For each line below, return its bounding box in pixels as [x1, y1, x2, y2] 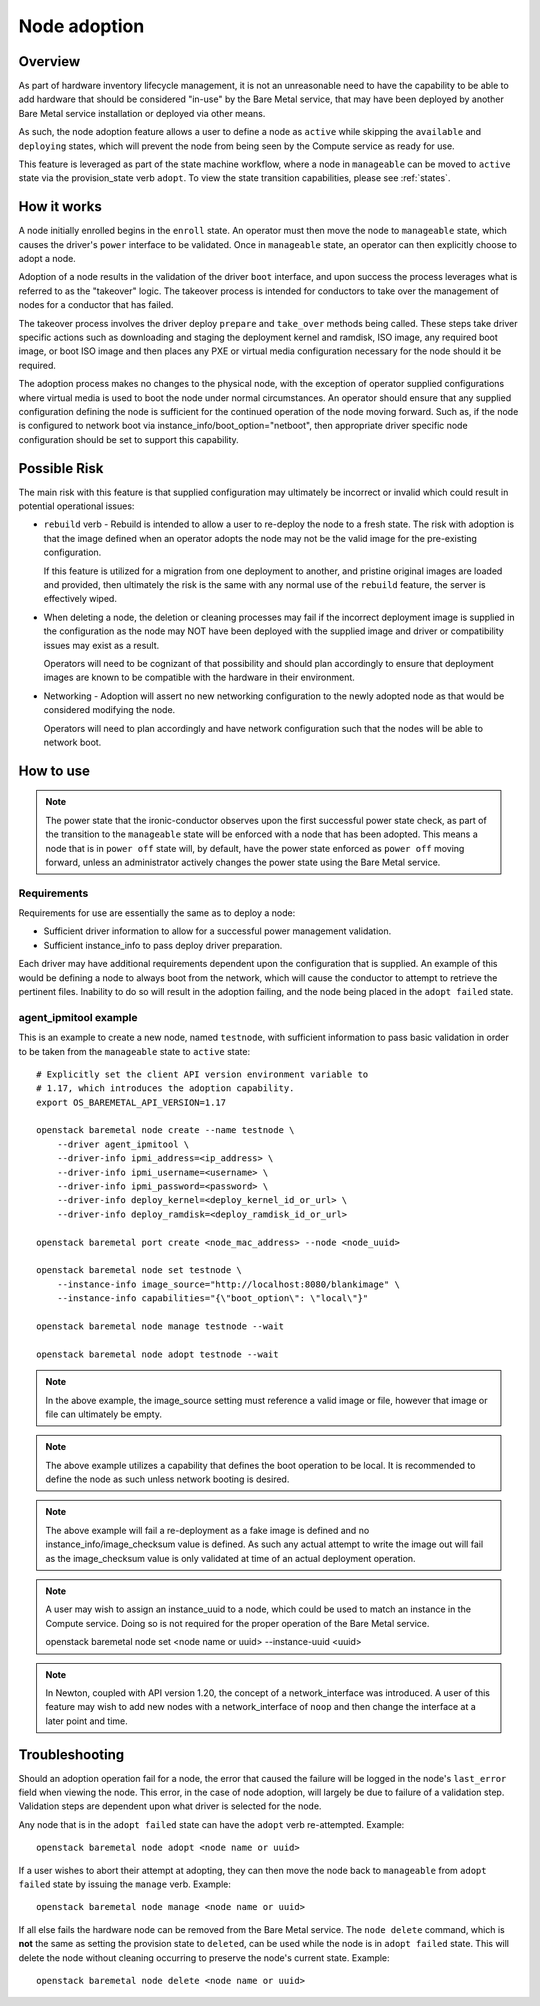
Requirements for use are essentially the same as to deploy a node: [18, 907, 296, 919]
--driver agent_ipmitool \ [56, 1138, 190, 1150]
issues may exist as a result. [43, 639, 160, 651]
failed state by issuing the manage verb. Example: [18, 1878, 232, 1890]
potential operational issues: [18, 500, 135, 512]
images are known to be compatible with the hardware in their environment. [43, 671, 355, 684]
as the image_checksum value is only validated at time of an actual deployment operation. [45, 1552, 416, 1564]
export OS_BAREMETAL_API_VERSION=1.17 [36, 1096, 227, 1108]
